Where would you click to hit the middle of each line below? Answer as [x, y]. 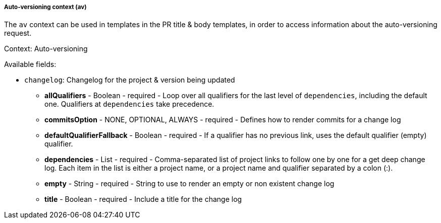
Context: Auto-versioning [46, 49]
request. [18, 33]
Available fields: [30, 64]
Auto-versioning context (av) [45, 7]
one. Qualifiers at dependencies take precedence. [129, 104]
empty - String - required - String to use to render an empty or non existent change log [189, 184]
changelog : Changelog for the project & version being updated [130, 80]
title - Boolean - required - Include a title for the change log [143, 199]
